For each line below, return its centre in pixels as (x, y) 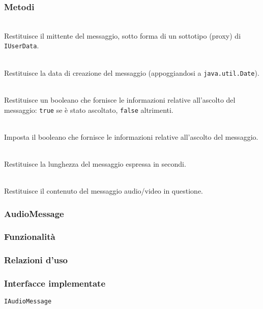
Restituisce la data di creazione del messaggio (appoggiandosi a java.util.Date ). (132, 72)
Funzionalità (30, 237)
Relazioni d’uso (36, 260)
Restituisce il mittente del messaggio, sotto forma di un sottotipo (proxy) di (123, 35)
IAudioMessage (28, 302)
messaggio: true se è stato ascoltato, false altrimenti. (89, 110)
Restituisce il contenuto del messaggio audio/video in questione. (104, 191)
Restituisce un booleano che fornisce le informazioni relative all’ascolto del (120, 99)
